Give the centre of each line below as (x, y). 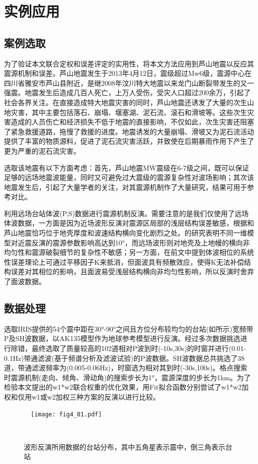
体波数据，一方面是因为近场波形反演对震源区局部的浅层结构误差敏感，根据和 (129, 223)
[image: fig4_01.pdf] (66, 414)
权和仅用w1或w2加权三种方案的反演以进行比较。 (82, 397)
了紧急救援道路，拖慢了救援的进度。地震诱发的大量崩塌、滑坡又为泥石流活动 (129, 131)
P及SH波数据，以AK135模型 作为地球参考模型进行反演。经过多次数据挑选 (122, 338)
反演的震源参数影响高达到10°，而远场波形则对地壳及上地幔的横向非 (141, 242)
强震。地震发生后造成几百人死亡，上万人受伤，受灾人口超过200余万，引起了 (127, 92)
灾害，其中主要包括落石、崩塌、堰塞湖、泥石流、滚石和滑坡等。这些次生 (129, 112)
